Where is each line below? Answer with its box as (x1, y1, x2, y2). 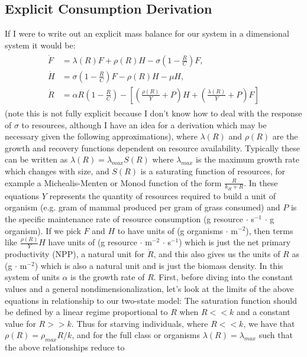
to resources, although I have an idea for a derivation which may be (21, 118, 267, 131)
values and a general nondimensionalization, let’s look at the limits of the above (5, 283, 294, 295)
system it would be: (5, 38, 76, 51)
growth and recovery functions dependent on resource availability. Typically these (5, 141, 300, 154)
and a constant (236, 306, 290, 318)
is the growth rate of (70, 271, 145, 283)
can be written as (5, 153, 68, 165)
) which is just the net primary (179, 236, 291, 248)
